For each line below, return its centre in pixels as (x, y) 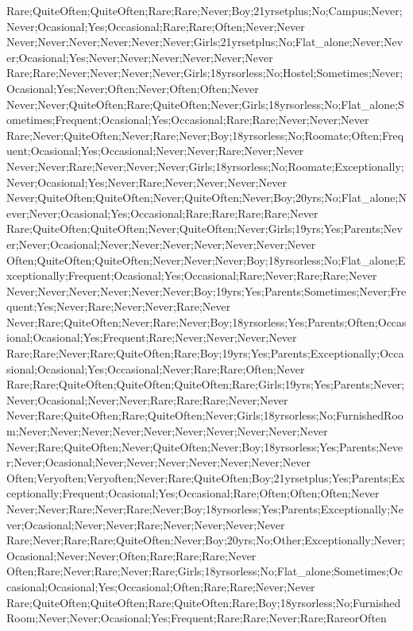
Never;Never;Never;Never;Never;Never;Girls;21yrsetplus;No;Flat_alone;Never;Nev (205, 42)
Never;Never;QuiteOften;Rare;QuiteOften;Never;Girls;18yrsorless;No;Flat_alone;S (205, 104)
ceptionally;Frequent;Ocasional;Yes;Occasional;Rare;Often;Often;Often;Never (193, 493)
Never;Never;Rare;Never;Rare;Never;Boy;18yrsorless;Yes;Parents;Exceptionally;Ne (205, 509)
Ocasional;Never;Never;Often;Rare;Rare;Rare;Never (131, 555)
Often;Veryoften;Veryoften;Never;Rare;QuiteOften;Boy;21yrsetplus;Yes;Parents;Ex (206, 477)
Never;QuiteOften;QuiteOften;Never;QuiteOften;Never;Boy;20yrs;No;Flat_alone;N (206, 197)
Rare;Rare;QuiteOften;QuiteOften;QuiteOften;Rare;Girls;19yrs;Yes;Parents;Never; (206, 384)
